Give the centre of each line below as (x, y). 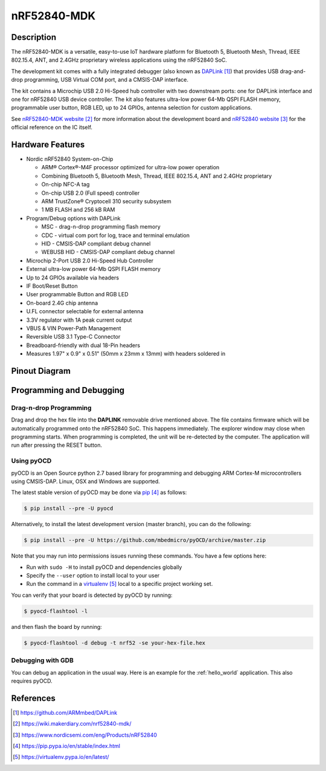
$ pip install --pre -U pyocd (69, 509)
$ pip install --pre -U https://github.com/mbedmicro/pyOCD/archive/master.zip (145, 540)
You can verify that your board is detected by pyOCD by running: (92, 595)
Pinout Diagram (41, 371)
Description (34, 37)
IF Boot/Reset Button (52, 286)
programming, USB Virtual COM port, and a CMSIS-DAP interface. (107, 80)
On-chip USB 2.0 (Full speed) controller (91, 193)
